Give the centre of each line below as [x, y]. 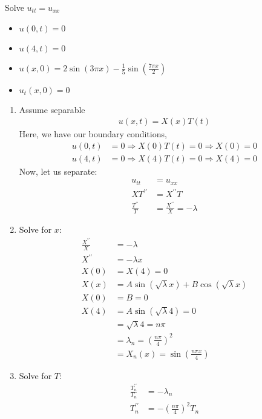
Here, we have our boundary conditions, [93, 134]
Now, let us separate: [58, 171]
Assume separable [52, 109]
